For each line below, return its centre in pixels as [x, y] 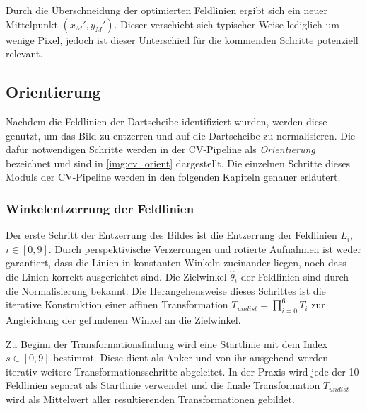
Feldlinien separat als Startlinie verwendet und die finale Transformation [163, 385]
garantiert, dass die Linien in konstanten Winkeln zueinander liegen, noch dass [176, 263]
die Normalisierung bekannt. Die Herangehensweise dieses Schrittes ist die [166, 290]
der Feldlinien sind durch [295, 276]
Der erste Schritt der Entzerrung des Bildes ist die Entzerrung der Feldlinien [171, 235]
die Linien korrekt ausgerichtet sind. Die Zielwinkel [116, 276]
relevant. [24, 54]
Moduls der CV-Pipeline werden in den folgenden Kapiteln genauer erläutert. [173, 177]
